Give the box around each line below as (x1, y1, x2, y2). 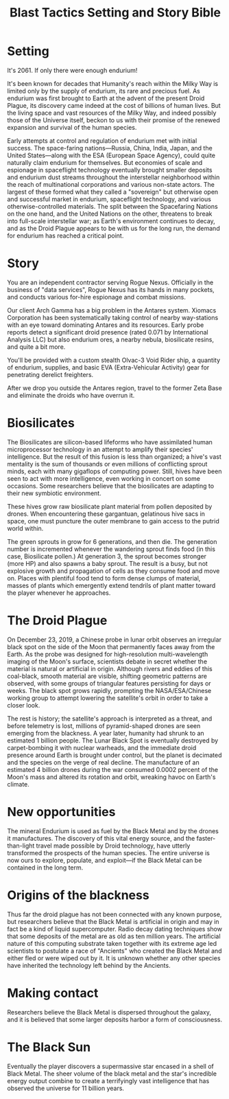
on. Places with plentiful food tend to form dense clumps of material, (7, 574, 201, 582)
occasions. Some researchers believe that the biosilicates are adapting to (7, 481, 215, 490)
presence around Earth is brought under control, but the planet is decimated (7, 751, 222, 759)
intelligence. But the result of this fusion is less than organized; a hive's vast (7, 452, 221, 461)
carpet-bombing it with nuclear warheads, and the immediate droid (7, 743, 197, 751)
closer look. (7, 701, 40, 709)
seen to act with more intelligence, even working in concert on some (7, 474, 201, 482)
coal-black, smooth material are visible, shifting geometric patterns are (7, 672, 208, 680)
